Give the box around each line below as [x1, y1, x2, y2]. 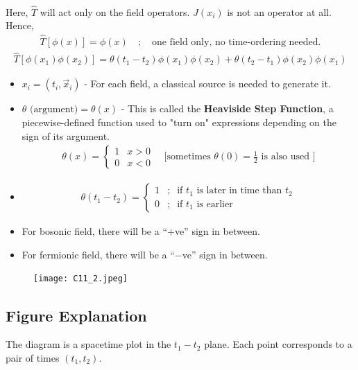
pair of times [6, 350, 60, 364]
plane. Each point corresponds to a [204, 337, 352, 351]
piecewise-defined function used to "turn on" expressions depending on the [22, 115, 336, 130]
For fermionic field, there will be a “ [22, 247, 175, 261]
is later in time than [196, 186, 282, 196]
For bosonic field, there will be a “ [22, 224, 167, 238]
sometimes [167, 152, 211, 162]
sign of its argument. [22, 128, 110, 143]
